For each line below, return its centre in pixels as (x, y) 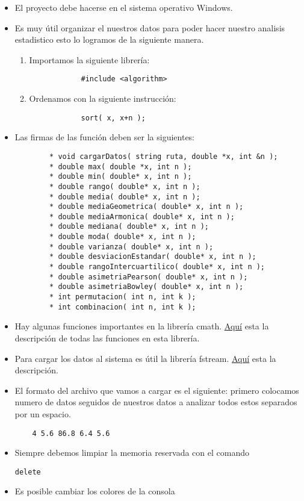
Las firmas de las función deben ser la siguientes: (105, 137)
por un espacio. (43, 413)
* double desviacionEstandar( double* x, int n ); (153, 257)
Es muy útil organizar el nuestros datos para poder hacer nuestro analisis (150, 27)
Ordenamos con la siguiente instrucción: (103, 98)
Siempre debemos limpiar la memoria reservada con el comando (132, 453)
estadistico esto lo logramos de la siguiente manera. (109, 39)
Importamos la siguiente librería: (89, 59)
